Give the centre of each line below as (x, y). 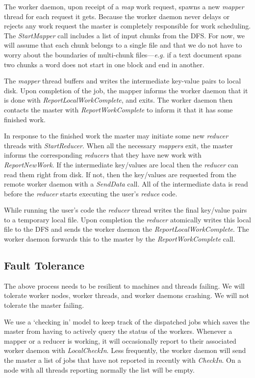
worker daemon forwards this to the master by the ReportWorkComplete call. (120, 239)
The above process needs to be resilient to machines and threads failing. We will (124, 285)
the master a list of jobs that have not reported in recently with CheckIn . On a (123, 360)
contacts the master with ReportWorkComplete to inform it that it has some (118, 109)
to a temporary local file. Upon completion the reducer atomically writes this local (128, 219)
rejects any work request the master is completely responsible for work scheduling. (127, 26)
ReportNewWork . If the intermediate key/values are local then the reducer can (121, 164)
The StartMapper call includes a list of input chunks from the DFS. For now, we (124, 35)
